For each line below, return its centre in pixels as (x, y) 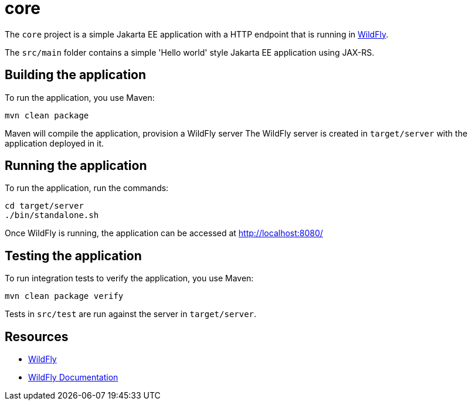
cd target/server (44, 206)
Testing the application (73, 256)
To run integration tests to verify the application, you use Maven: (129, 278)
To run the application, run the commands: (87, 188)
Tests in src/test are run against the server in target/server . (131, 314)
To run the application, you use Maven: (80, 97)
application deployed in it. (55, 143)
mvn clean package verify (64, 296)
